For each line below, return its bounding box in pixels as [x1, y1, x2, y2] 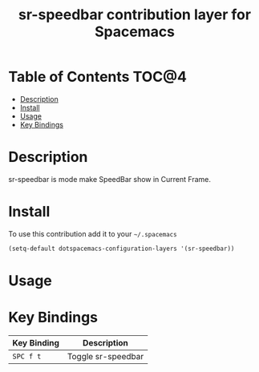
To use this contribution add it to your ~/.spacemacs [8, 228, 178, 238]
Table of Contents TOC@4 [8, 68, 187, 86]
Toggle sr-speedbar [67, 350, 144, 362]
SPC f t [12, 351, 42, 361]
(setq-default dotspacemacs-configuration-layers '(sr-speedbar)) [8, 245, 235, 253]
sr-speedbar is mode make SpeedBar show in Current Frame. [8, 174, 211, 184]
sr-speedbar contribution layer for [18, 6, 251, 24]
